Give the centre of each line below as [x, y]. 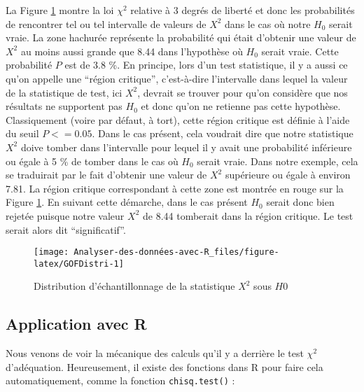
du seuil [22, 133]
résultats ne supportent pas [64, 106]
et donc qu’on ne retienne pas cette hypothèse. [241, 106]
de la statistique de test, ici [64, 92]
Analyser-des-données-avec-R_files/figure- [176, 252]
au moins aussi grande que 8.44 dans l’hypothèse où [132, 51]
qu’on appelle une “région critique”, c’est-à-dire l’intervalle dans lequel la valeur [177, 78]
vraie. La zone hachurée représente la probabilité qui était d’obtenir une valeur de [181, 37]
